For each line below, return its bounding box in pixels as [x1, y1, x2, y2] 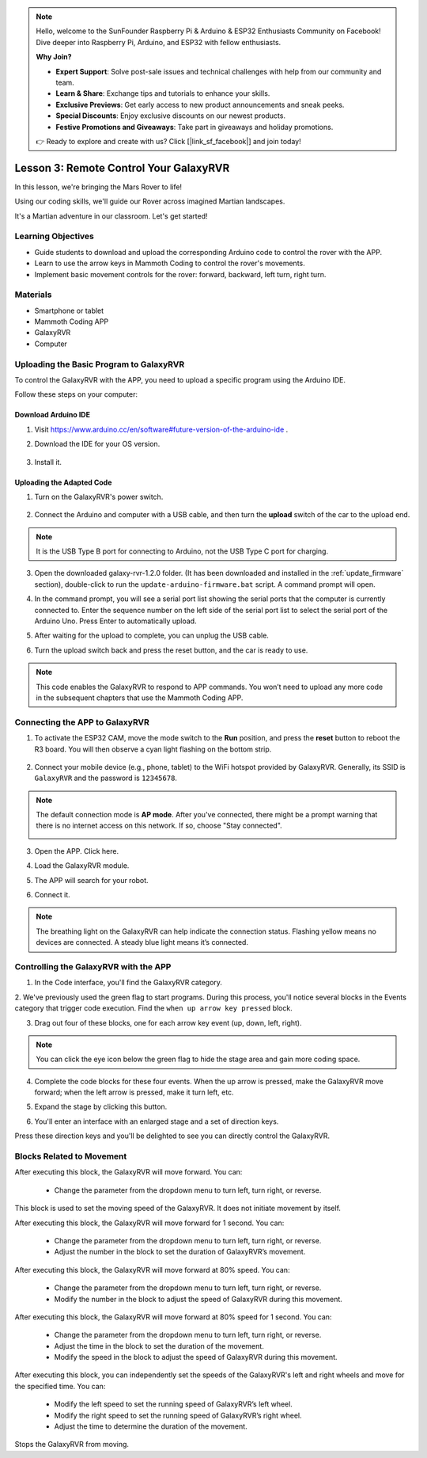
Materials [14, 289, 52, 300]
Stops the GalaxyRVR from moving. [14, 1440, 130, 1449]
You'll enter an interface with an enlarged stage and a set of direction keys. [34, 1117, 279, 1126]
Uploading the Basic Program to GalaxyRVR [14, 359, 185, 370]
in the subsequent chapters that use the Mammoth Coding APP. [36, 693, 244, 702]
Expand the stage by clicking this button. [34, 1102, 168, 1112]
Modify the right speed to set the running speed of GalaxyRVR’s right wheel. [54, 1410, 302, 1420]
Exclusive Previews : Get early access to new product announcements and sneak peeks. [55, 100, 345, 109]
